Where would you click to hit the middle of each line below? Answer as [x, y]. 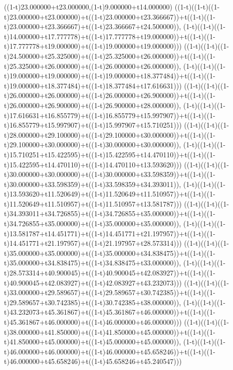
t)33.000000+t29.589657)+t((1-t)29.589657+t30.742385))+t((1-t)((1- [110, 292]
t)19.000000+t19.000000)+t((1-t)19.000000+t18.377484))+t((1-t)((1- [110, 76]
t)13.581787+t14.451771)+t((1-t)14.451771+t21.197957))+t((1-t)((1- [110, 233]
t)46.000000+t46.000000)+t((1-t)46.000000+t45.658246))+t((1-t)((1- [110, 351]
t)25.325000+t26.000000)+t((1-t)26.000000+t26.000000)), [93, 66]
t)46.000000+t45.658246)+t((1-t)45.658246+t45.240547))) [93, 361]
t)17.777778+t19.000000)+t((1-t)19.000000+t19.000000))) [93, 46]
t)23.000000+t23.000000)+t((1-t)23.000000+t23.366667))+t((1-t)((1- [110, 16]
